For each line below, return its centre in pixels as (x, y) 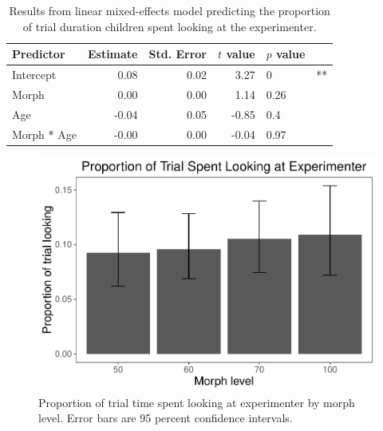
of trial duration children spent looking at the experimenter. (170, 26)
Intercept (34, 75)
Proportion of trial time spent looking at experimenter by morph (197, 402)
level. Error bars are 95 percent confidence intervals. (166, 418)
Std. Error (178, 54)
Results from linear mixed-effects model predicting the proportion (170, 10)
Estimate (113, 54)
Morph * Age (44, 134)
